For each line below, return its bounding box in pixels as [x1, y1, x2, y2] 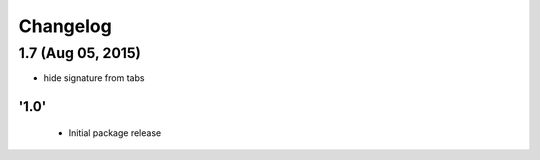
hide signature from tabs [43, 72, 145, 84]
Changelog [18, 15, 112, 37]
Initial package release [68, 126, 162, 139]
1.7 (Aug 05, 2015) [18, 44, 142, 62]
